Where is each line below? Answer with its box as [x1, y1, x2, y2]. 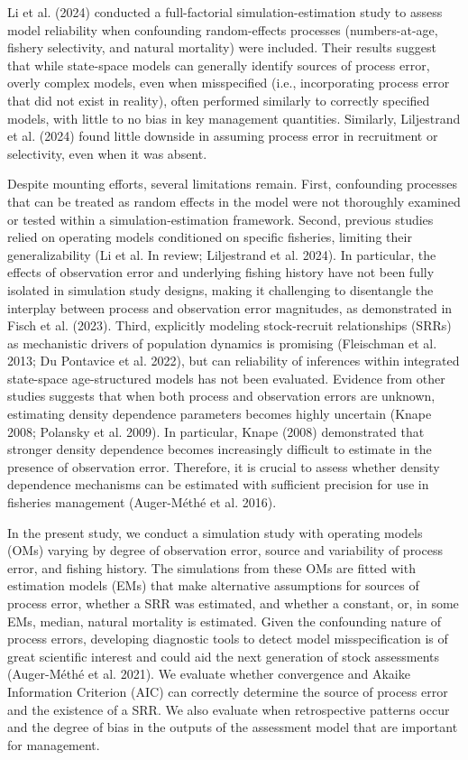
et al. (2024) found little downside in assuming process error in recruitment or [7, 126, 438, 145]
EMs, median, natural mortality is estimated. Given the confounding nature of [7, 611, 441, 630]
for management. [7, 735, 100, 754]
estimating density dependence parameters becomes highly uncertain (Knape [7, 404, 432, 423]
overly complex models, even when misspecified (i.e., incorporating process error [7, 73, 450, 92]
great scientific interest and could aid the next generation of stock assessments [7, 646, 440, 665]
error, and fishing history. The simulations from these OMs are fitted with [7, 558, 416, 577]
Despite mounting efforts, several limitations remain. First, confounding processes [7, 174, 457, 193]
